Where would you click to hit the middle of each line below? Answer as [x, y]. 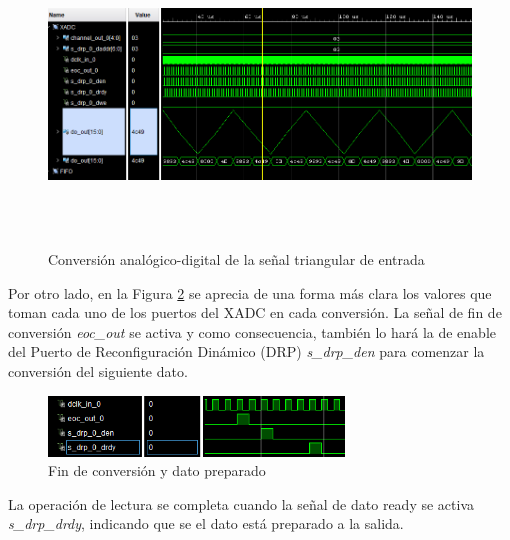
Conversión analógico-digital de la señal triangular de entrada [236, 258]
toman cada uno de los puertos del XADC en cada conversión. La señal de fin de [255, 312]
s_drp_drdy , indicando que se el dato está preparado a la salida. [206, 523]
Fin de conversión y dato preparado [157, 470]
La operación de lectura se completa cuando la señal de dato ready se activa [241, 503]
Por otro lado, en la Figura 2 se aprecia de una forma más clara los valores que [250, 292]
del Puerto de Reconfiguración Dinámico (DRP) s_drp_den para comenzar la [246, 351]
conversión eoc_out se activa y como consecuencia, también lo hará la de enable [252, 331]
